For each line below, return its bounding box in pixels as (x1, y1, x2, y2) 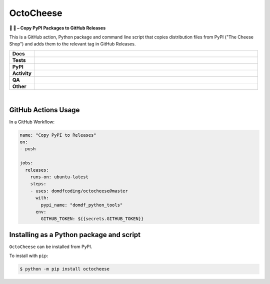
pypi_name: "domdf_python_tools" (40, 202, 123, 208)
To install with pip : (9, 253, 48, 259)
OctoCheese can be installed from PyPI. (9, 244, 92, 250)
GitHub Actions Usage (9, 105, 80, 114)
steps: (30, 181, 46, 187)
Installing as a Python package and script (9, 230, 141, 239)
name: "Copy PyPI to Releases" (19, 132, 97, 138)
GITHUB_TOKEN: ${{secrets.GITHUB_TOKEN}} (40, 216, 144, 222)
